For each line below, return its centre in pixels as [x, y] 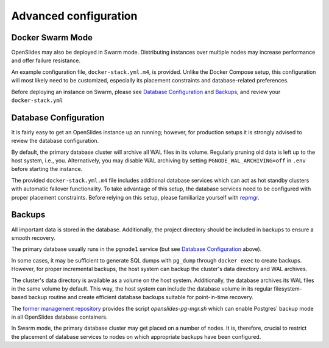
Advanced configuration [74, 16]
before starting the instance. [47, 169]
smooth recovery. [34, 237]
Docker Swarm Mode [52, 38]
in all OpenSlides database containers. [59, 317]
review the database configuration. [55, 141]
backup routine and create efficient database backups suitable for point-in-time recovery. [141, 297]
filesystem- [288, 288]
